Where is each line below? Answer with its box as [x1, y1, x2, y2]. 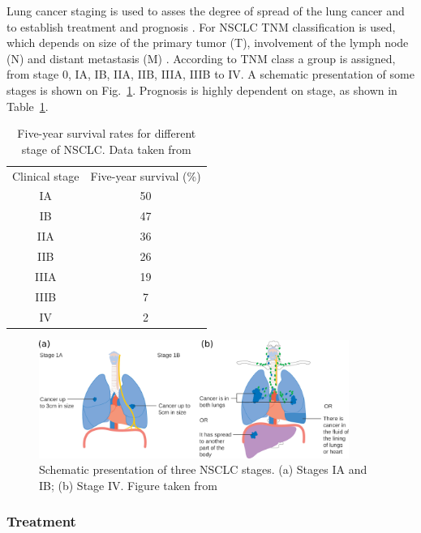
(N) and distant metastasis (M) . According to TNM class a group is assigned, [6, 49, 396, 66]
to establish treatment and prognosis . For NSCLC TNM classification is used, [6, 18, 396, 35]
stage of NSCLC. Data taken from [21, 140, 191, 157]
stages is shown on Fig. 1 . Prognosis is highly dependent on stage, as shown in [6, 81, 397, 98]
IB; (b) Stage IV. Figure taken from [39, 476, 217, 493]
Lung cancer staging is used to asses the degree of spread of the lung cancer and [6, 2, 405, 19]
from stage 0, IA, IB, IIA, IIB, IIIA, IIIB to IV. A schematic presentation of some [6, 66, 415, 83]
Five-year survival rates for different [17, 125, 196, 142]
